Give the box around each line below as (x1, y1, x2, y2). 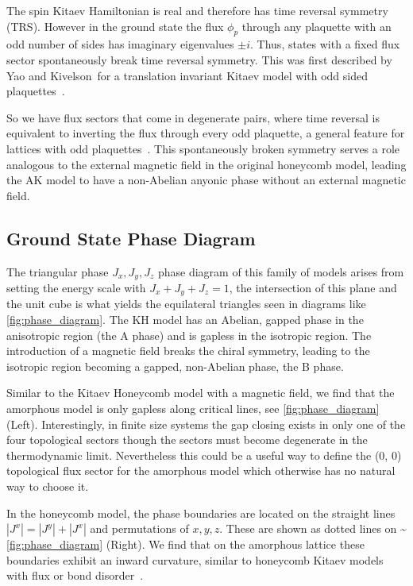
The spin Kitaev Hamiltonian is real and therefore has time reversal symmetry (6, 2, 388, 18)
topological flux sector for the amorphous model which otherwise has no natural (6, 462, 396, 479)
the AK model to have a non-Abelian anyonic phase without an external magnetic (6, 172, 406, 188)
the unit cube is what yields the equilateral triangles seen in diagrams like (6, 295, 366, 312)
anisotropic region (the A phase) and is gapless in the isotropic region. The (6, 326, 372, 343)
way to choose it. (6, 477, 89, 494)
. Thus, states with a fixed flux (250, 36, 400, 52)
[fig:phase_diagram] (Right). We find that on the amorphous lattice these (6, 536, 365, 553)
